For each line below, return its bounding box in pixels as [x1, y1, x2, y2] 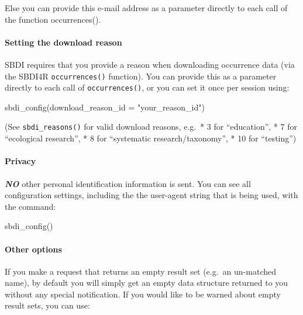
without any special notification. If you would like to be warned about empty [5, 288, 281, 300]
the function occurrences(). [5, 13, 101, 25]
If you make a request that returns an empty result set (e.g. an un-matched [5, 265, 276, 277]
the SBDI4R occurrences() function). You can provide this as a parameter [5, 70, 277, 82]
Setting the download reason [5, 36, 122, 48]
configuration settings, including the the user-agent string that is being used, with [5, 189, 298, 201]
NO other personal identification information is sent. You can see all [5, 177, 251, 189]
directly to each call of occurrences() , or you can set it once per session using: [5, 81, 290, 94]
